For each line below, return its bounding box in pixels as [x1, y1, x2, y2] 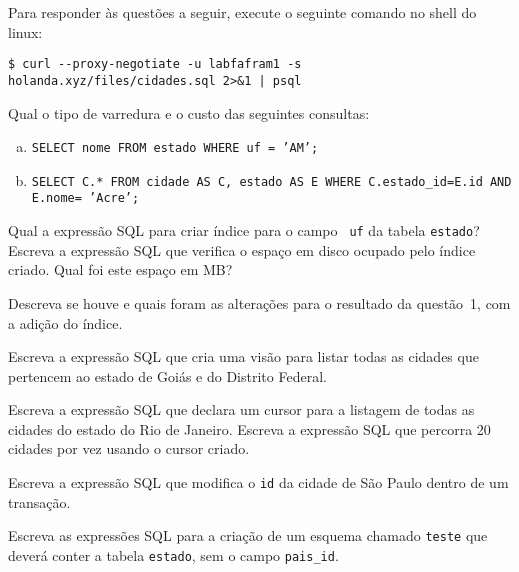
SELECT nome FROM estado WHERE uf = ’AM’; [31, 141, 319, 156]
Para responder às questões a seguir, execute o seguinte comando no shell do [8, 2, 477, 22]
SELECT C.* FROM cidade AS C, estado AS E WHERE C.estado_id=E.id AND [31, 174, 512, 189]
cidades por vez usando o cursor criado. [8, 438, 250, 459]
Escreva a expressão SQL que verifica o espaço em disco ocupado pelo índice [8, 239, 476, 260]
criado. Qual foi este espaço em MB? [8, 259, 233, 280]
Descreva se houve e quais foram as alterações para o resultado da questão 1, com [8, 292, 511, 313]
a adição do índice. [8, 312, 123, 333]
